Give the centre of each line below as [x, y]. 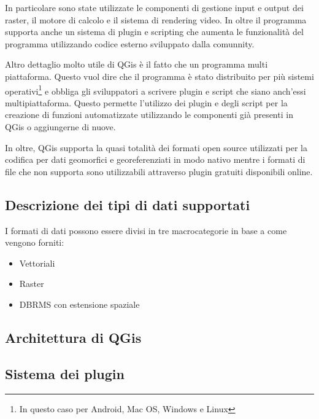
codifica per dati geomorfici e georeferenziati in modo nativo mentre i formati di [155, 159]
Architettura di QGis [73, 337]
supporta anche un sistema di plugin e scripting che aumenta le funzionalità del [154, 32]
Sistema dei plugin [65, 373]
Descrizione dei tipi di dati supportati [128, 204]
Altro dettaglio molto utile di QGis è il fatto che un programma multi [136, 64]
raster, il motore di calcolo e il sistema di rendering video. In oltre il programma [156, 19]
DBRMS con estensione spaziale [79, 304]
